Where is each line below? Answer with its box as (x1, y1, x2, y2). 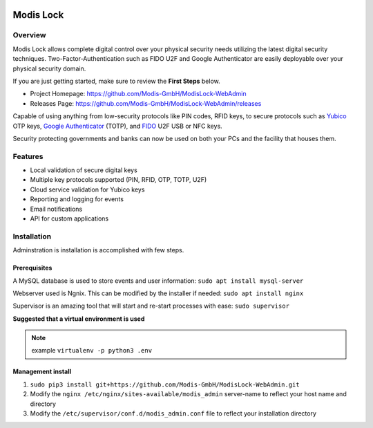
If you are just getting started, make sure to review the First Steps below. (12, 77, 220, 85)
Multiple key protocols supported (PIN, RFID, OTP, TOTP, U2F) (30, 176, 207, 184)
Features (12, 151, 44, 161)
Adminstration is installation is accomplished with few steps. (12, 246, 184, 254)
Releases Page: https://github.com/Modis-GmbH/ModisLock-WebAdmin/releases (30, 99, 262, 107)
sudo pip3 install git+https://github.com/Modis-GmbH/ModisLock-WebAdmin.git (30, 380, 300, 389)
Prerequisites (12, 263, 52, 272)
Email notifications (30, 205, 83, 213)
